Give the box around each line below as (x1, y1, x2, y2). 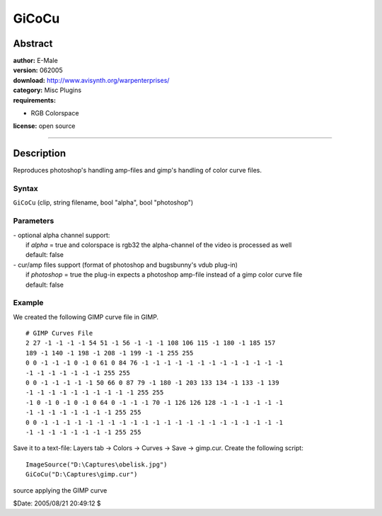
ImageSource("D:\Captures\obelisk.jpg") (25, 460, 168, 469)
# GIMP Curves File (25, 329, 93, 338)
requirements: (13, 96, 57, 104)
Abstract (13, 38, 53, 50)
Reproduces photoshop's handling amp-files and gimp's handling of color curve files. (13, 166, 262, 175)
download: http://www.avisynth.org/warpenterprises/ (13, 76, 170, 84)
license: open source (13, 122, 76, 130)
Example (13, 298, 44, 308)
